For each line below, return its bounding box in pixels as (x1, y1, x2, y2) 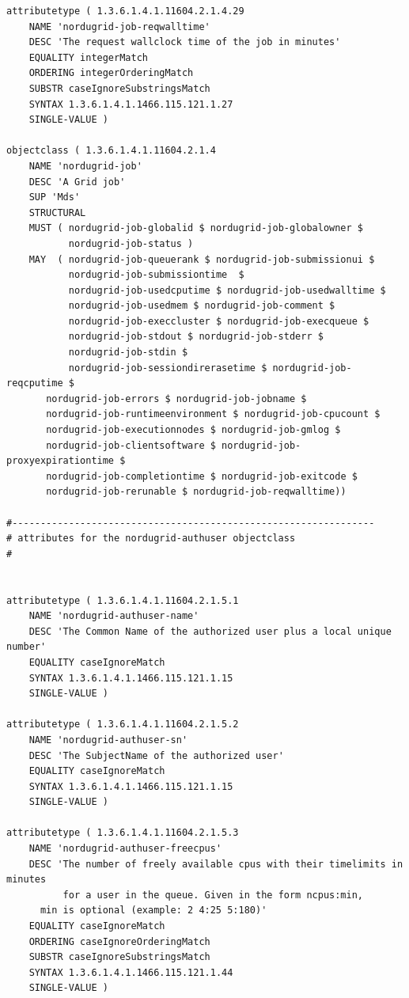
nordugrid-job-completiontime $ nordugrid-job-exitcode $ (46, 470, 358, 482)
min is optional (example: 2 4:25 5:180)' (40, 905, 267, 916)
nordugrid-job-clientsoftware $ (46, 439, 216, 451)
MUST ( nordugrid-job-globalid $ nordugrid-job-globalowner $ (28, 222, 364, 234)
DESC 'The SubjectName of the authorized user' (28, 749, 284, 761)
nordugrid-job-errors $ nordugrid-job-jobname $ (46, 393, 307, 404)
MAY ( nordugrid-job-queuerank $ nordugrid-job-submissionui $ (28, 253, 375, 265)
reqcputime (6, 378, 63, 389)
